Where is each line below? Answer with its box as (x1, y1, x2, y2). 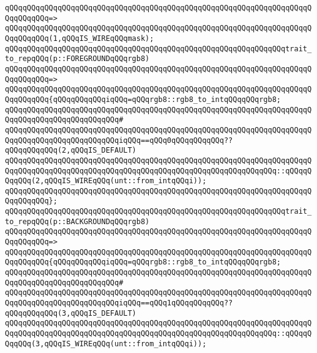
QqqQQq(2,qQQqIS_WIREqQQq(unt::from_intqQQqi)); (5, 176, 207, 186)
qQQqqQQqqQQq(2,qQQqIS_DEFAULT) (5, 146, 136, 155)
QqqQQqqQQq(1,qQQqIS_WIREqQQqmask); (5, 34, 154, 43)
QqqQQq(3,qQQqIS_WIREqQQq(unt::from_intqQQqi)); (5, 339, 207, 348)
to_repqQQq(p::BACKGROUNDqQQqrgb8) (5, 217, 150, 226)
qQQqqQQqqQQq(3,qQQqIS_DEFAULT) (5, 308, 136, 318)
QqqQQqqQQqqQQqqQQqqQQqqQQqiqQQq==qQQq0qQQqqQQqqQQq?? (5, 136, 233, 145)
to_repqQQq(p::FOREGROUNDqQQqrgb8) (5, 54, 150, 64)
